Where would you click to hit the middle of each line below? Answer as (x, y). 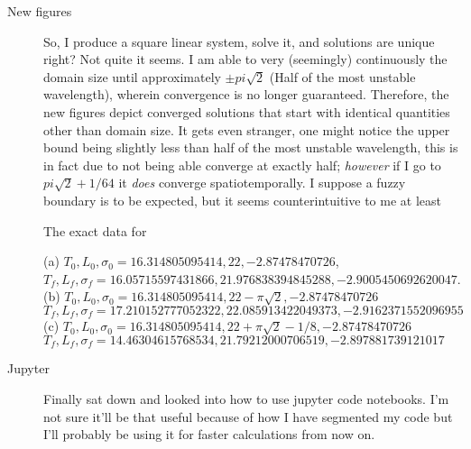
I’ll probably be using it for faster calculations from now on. (209, 434)
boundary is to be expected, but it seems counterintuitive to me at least (242, 200)
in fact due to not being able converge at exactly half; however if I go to (242, 165)
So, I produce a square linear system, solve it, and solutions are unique (239, 41)
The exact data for (95, 230)
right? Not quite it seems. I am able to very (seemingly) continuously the (245, 59)
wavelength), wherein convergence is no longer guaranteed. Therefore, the (246, 94)
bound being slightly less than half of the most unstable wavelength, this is (251, 147)
